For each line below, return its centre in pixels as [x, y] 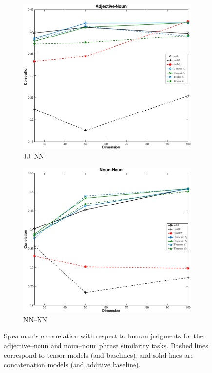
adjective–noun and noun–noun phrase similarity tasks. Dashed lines [106, 345]
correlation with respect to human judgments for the [125, 336]
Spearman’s [21, 336]
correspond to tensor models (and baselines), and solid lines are [99, 355]
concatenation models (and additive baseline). [72, 364]
